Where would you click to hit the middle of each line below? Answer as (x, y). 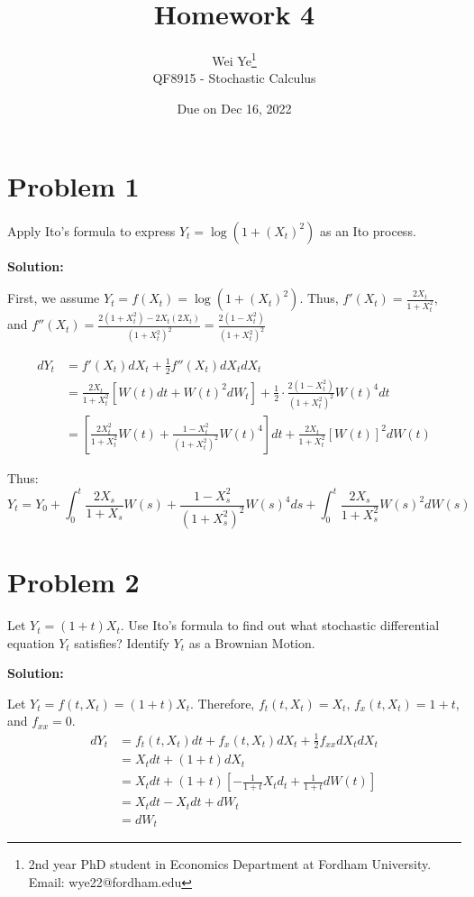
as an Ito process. (368, 230)
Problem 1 (73, 185)
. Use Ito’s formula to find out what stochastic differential (280, 625)
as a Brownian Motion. (252, 642)
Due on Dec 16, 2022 (234, 108)
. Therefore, (223, 703)
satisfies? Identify (122, 642)
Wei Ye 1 (234, 59)
